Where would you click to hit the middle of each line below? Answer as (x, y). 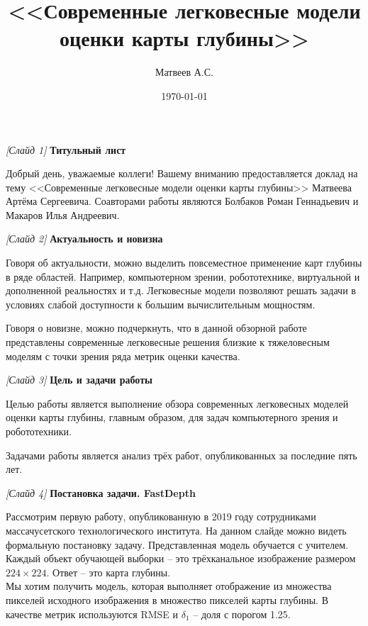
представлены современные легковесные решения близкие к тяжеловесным (168, 342)
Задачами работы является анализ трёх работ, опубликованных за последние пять (182, 455)
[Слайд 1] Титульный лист (66, 149)
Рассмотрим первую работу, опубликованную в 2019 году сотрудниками (161, 516)
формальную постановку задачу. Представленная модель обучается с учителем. (177, 544)
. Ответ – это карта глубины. (108, 572)
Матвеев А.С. (184, 72)
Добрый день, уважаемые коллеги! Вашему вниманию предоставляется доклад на (182, 173)
